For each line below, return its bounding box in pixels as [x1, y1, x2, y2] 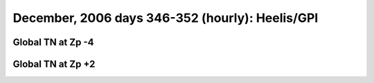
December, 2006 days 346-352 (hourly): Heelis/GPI [12, 10, 319, 25]
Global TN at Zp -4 [12, 36, 94, 48]
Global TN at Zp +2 [12, 58, 96, 70]
